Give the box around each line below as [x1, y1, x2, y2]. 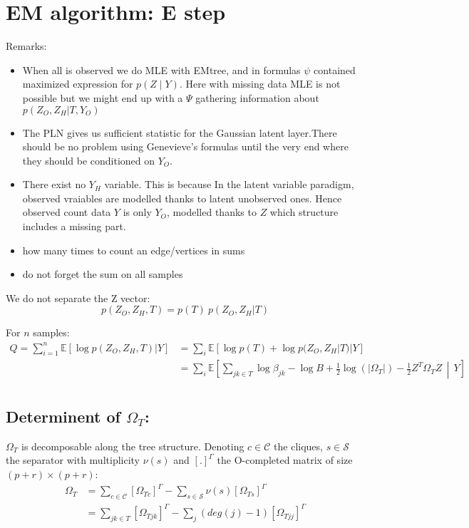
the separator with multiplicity [6, 452, 140, 467]
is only [123, 205, 152, 219]
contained [314, 62, 356, 77]
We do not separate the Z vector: [6, 290, 150, 305]
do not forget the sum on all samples [22, 266, 183, 281]
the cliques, [274, 438, 323, 453]
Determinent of [6, 405, 120, 427]
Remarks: [6, 38, 47, 53]
